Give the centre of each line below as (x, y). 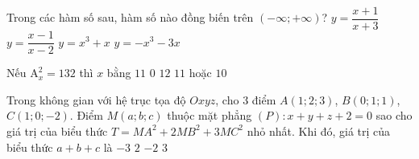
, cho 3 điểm (246, 99)
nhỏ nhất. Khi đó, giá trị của (319, 130)
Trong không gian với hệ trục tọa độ (96, 99)
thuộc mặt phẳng (209, 115)
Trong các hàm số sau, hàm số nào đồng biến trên (130, 17)
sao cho (394, 115)
